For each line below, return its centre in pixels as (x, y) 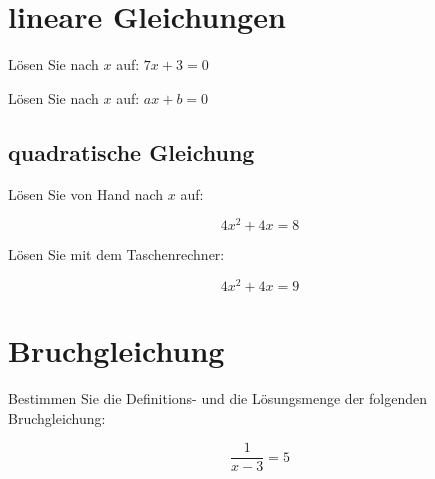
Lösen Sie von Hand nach (86, 193)
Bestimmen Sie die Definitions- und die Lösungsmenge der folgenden (217, 397)
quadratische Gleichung (131, 151)
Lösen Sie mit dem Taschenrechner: (116, 254)
